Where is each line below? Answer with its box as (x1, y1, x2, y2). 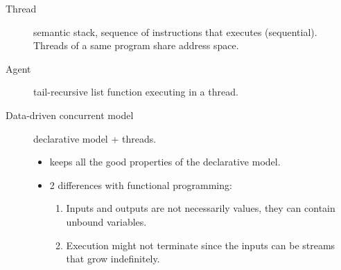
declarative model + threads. (33, 131, 157, 145)
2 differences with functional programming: (49, 177, 232, 192)
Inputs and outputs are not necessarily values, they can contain (66, 201, 335, 215)
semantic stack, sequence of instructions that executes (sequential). (33, 24, 317, 39)
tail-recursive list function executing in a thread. (33, 84, 238, 99)
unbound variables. (66, 214, 147, 228)
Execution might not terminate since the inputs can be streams (66, 237, 335, 252)
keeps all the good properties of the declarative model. (49, 154, 281, 169)
